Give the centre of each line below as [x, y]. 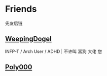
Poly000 [19, 67]
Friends [21, 9]
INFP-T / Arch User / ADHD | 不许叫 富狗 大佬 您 [53, 51]
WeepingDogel [28, 39]
